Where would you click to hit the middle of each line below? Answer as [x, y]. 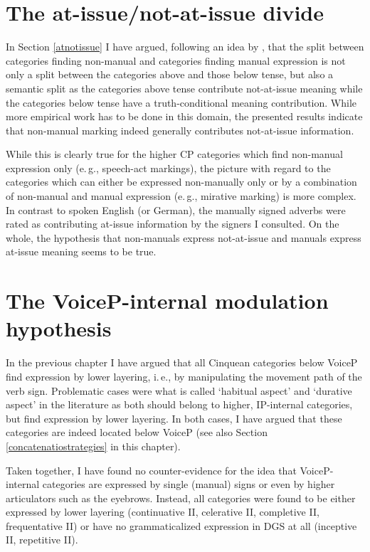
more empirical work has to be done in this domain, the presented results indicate [184, 116]
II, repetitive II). [42, 540]
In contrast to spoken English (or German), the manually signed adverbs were [176, 209]
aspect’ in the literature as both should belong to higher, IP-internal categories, [179, 404]
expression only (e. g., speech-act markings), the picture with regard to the [168, 168]
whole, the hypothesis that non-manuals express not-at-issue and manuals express [184, 237]
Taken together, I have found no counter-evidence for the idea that [151, 470]
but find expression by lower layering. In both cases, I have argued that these [174, 418]
